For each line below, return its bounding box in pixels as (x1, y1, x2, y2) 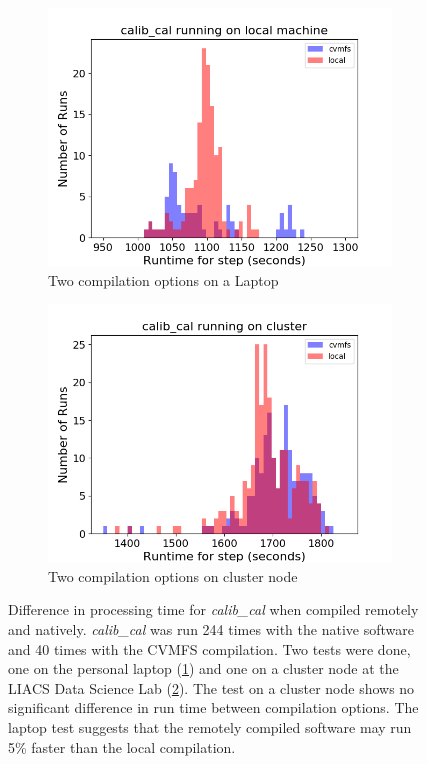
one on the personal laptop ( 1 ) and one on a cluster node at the (8, 658, 399, 679)
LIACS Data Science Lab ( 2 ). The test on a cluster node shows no (8, 677, 415, 698)
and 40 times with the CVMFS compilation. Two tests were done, (8, 638, 411, 659)
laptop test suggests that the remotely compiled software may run (8, 716, 412, 737)
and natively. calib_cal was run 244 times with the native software (8, 618, 414, 639)
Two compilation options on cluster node (48, 565, 298, 586)
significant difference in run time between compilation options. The (8, 697, 419, 718)
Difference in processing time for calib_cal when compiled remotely (8, 599, 419, 620)
